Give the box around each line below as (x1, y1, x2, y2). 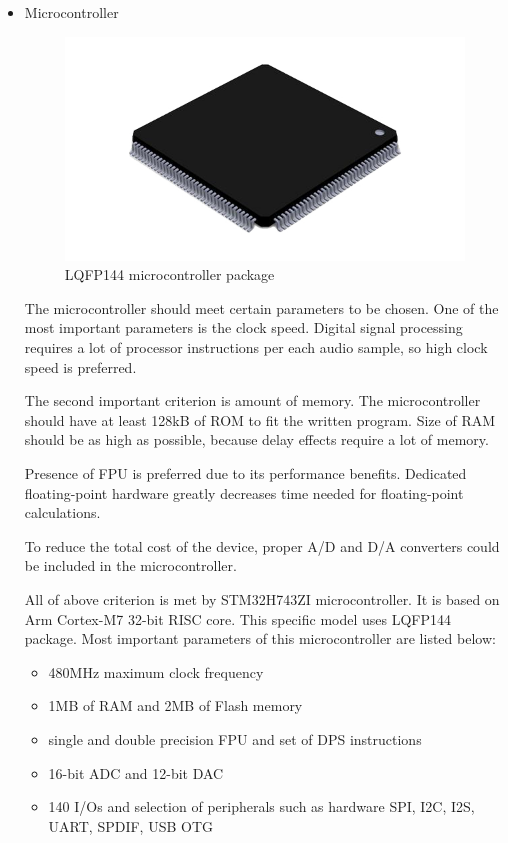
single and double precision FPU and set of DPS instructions (48, 728, 422, 749)
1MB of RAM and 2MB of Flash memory (48, 695, 303, 716)
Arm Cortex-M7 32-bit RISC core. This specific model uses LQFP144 (24, 608, 452, 629)
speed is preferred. (24, 356, 137, 377)
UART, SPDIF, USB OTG (48, 815, 214, 836)
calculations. (24, 502, 101, 523)
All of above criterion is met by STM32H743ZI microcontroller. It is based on (24, 589, 500, 610)
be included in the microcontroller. (24, 555, 237, 576)
